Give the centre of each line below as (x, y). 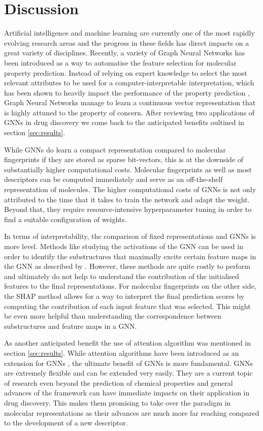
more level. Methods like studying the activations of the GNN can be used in (124, 246)
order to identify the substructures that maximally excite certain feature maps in (130, 256)
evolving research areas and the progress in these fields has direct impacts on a (127, 42)
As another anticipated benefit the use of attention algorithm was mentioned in (128, 343)
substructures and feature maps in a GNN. (71, 326)
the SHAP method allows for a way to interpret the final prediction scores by (124, 296)
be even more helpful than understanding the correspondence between (113, 316)
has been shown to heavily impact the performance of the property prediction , (127, 92)
